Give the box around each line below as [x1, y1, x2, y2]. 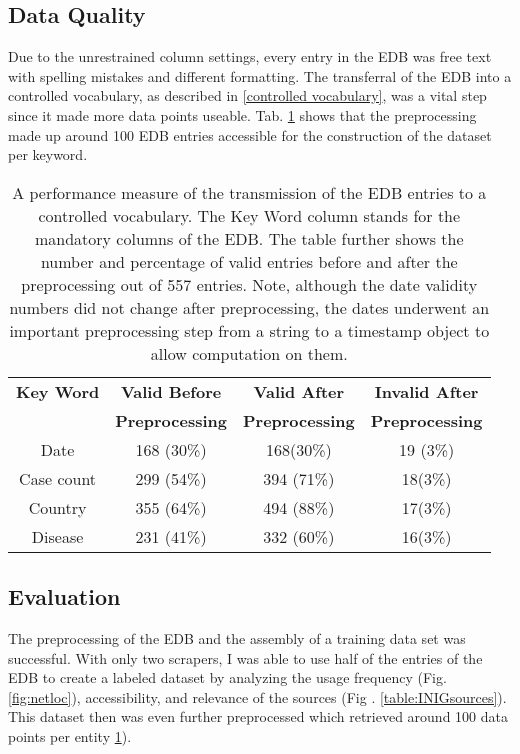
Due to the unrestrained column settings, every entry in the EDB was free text [8, 46, 492, 67]
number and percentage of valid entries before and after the [40, 249, 458, 273]
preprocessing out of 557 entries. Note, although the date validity [21, 272, 478, 296]
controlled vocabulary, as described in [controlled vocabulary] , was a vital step [8, 85, 487, 106]
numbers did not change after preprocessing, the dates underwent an [9, 295, 490, 319]
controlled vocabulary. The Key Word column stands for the [38, 203, 461, 227]
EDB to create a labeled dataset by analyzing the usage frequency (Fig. [8, 667, 447, 688]
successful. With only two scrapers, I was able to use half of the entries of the [8, 647, 483, 668]
